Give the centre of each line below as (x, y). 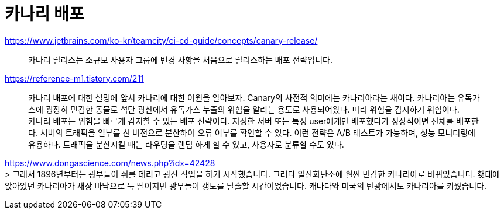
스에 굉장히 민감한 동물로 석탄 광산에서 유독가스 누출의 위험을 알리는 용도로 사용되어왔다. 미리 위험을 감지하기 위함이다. (244, 109)
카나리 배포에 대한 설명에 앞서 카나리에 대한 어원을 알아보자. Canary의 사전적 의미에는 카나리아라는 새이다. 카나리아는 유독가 (254, 97)
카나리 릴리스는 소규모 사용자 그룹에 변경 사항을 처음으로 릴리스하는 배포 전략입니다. (180, 59)
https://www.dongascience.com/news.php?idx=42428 (110, 163)
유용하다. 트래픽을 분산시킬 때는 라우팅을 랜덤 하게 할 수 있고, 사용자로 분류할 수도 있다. (186, 144)
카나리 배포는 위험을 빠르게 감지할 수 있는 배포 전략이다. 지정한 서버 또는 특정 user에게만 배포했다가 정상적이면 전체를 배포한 (253, 121)
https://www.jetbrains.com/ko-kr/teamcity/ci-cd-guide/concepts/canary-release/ (161, 40)
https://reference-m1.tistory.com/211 (74, 78)
